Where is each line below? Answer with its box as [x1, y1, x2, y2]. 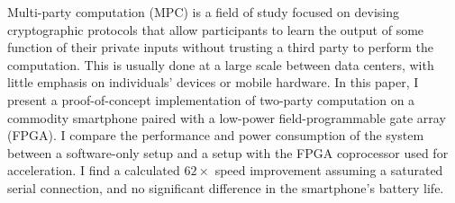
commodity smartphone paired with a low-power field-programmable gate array [7, 108, 446, 127]
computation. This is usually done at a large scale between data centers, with [7, 55, 434, 74]
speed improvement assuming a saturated [214, 161, 443, 180]
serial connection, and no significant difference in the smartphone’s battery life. [7, 178, 444, 197]
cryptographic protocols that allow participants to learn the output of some [7, 20, 424, 39]
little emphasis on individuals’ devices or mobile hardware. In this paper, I [7, 73, 419, 92]
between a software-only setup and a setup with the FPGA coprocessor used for [7, 143, 449, 162]
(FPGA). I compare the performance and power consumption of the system [7, 126, 424, 145]
